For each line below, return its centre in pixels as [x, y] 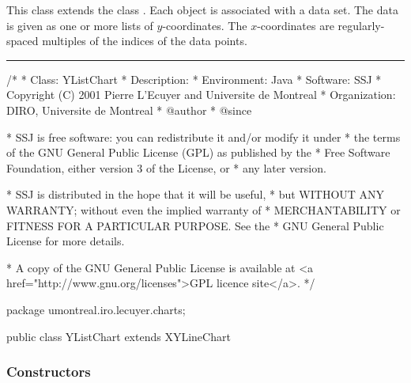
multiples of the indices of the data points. [145, 41]
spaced [23, 41]
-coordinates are [296, 25]
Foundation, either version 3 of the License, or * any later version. [166, 167]
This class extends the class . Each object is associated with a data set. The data [202, 9]
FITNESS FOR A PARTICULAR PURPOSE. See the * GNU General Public [195, 225]
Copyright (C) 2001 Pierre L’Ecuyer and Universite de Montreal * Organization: [201, 95]
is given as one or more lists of [80, 25]
